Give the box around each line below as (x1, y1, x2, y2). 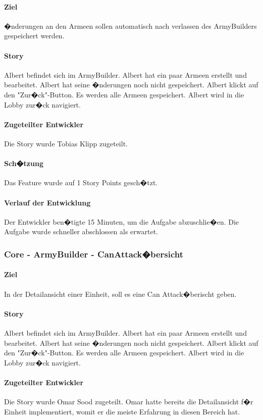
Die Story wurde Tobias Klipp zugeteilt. (4, 138, 128, 148)
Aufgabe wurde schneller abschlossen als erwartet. (4, 226, 159, 237)
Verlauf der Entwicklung (4, 197, 91, 207)
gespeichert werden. (4, 30, 65, 41)
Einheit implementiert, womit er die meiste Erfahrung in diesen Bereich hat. (4, 406, 240, 416)
